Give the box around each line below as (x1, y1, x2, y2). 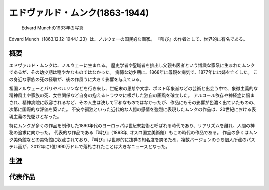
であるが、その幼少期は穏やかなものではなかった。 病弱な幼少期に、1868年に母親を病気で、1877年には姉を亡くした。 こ (9, 69, 258, 75)
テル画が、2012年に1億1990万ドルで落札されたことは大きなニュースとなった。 (9, 144, 170, 150)
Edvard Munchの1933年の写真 (21, 25, 84, 31)
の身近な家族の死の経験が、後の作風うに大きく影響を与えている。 (9, 76, 144, 82)
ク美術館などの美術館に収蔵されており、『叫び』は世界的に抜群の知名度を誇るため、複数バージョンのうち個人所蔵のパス (9, 136, 256, 142)
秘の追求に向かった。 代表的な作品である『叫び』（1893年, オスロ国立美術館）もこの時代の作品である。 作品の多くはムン (9, 130, 258, 136)
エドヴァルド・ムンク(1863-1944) (9, 7, 149, 18)
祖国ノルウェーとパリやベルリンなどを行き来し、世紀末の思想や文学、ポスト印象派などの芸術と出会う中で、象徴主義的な (9, 85, 258, 92)
